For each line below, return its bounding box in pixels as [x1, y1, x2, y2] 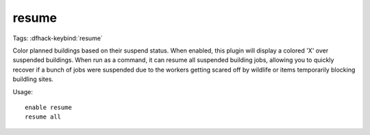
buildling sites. [12, 75, 54, 83]
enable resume [25, 103, 72, 111]
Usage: [12, 87, 34, 95]
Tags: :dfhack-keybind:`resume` [12, 34, 103, 42]
